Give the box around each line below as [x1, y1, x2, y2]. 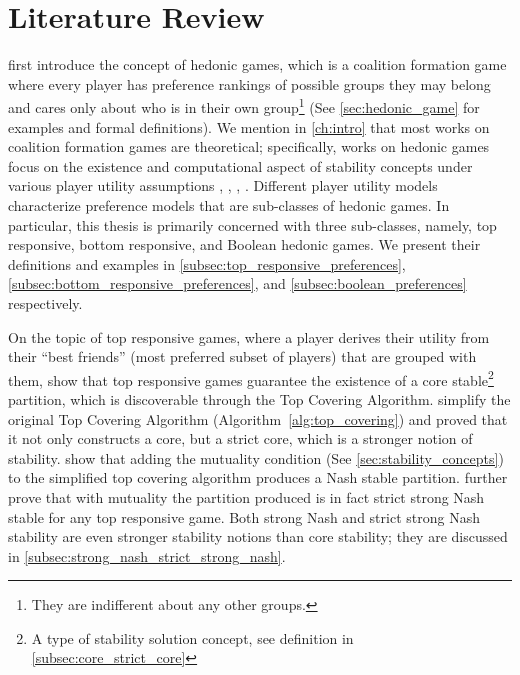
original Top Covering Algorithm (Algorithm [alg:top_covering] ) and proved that [8, 408, 508, 429]
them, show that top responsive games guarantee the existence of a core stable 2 [8, 366, 494, 390]
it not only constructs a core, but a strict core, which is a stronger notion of [8, 428, 473, 449]
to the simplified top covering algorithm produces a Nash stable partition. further [8, 467, 508, 488]
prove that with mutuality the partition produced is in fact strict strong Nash [8, 486, 485, 507]
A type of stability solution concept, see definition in [31, 627, 354, 648]
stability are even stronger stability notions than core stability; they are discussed [8, 526, 508, 547]
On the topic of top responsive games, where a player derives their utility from [8, 326, 490, 347]
